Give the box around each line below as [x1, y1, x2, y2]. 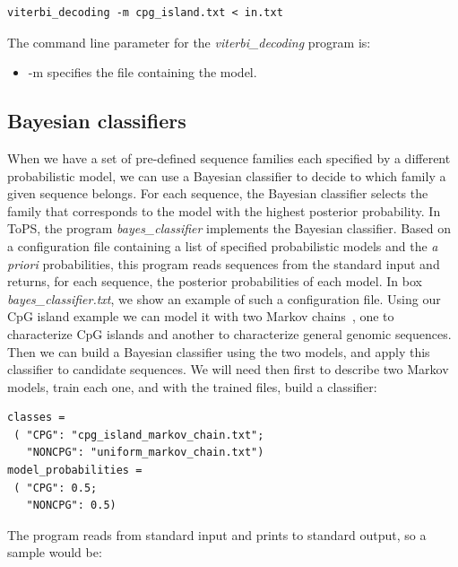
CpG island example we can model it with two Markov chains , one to [7, 307, 394, 326]
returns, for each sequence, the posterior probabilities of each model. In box [7, 272, 422, 291]
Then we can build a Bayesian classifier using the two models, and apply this [7, 342, 430, 361]
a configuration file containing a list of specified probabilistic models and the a [7, 236, 438, 255]
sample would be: [7, 543, 102, 562]
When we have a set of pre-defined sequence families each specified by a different [7, 148, 451, 167]
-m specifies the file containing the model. [28, 63, 257, 82]
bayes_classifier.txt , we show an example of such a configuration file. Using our [7, 289, 441, 308]
